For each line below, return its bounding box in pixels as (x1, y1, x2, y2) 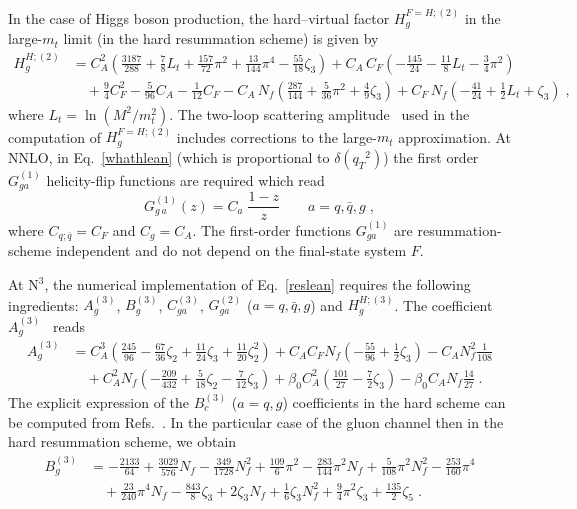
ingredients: (8, 294, 79, 315)
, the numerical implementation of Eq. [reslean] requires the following (44, 274, 471, 295)
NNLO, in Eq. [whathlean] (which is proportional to (8, 146, 330, 167)
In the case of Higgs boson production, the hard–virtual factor (8, 7, 390, 28)
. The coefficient (394, 294, 493, 315)
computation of (8, 126, 101, 147)
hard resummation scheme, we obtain (8, 431, 237, 452)
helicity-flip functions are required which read (46, 169, 325, 190)
